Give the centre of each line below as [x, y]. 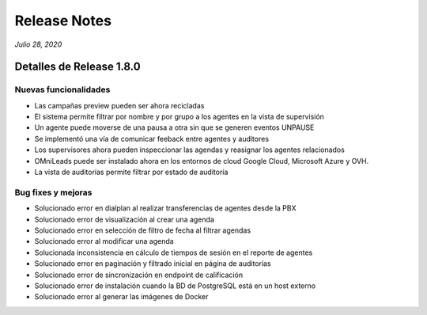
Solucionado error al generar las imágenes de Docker [121, 297]
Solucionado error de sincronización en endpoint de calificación [139, 275]
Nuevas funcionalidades [62, 89]
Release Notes [63, 21]
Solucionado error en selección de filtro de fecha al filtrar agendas [143, 230]
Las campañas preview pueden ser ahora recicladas [119, 105]
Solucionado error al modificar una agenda [104, 241]
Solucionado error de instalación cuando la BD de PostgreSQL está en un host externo [175, 286]
